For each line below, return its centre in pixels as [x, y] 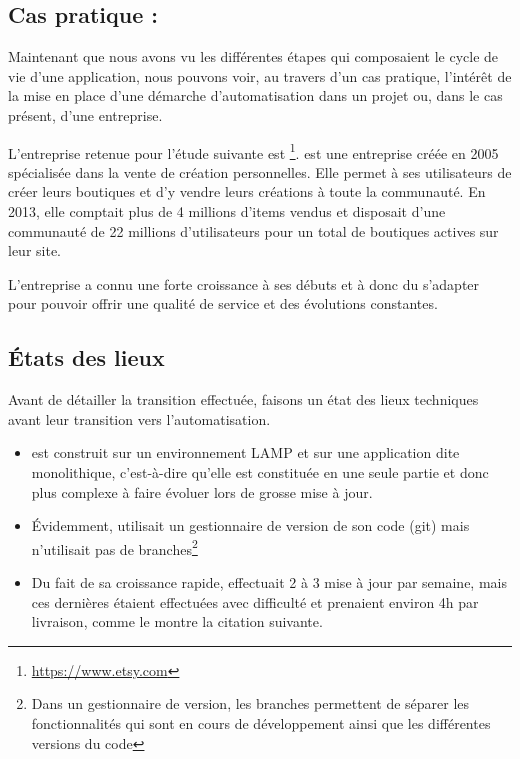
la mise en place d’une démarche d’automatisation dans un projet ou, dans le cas [255, 95]
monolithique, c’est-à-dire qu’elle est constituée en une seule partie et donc [260, 471]
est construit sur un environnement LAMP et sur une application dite [245, 452]
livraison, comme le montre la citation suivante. [177, 621]
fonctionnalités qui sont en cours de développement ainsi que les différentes [261, 722]
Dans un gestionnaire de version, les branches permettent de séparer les [250, 703]
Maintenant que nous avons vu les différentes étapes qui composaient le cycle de [253, 56]
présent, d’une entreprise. [85, 114]
